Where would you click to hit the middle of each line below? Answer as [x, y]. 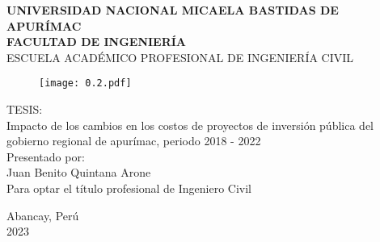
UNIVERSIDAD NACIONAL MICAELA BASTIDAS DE [173, 10]
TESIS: [25, 109]
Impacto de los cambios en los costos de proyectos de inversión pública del [190, 125]
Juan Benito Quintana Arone [79, 172]
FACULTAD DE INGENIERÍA [97, 42]
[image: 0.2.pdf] [85, 83]
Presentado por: [46, 156]
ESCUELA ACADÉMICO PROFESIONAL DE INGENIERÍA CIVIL [180, 57]
